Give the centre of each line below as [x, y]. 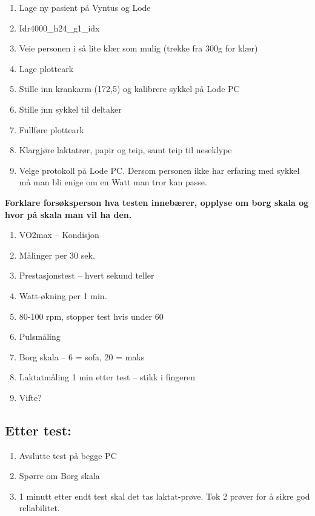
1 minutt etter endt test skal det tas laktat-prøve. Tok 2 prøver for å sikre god [164, 496]
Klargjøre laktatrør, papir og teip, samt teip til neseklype [125, 150]
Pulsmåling [40, 336]
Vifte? [30, 397]
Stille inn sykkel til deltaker [70, 109]
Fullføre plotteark [51, 129]
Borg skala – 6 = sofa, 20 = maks [82, 356]
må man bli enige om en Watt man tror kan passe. [113, 182]
